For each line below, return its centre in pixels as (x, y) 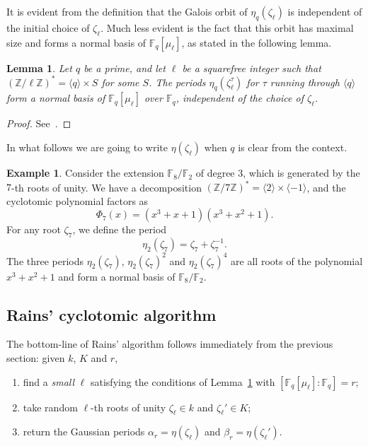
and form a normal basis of (117, 276)
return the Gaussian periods (84, 432)
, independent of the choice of (240, 98)
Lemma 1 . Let (39, 68)
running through (305, 82)
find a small (49, 381)
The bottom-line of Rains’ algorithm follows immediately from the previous (170, 344)
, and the (326, 187)
